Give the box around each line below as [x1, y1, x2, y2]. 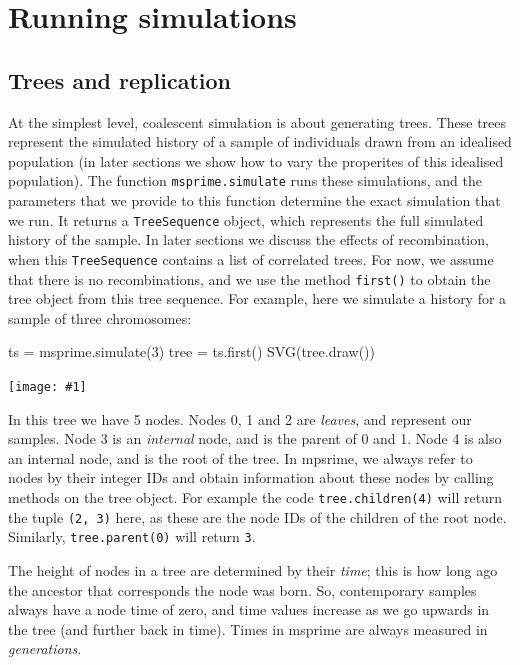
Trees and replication [8, 64, 231, 95]
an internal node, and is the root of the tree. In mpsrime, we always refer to [8, 447, 473, 468]
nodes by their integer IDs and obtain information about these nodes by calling [8, 467, 494, 488]
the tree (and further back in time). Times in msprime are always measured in [8, 618, 488, 639]
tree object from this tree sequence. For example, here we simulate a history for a [8, 288, 507, 309]
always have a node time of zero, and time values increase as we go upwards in [8, 599, 490, 620]
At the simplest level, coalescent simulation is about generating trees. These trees [8, 111, 507, 132]
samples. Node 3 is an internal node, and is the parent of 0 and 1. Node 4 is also [8, 428, 502, 449]
